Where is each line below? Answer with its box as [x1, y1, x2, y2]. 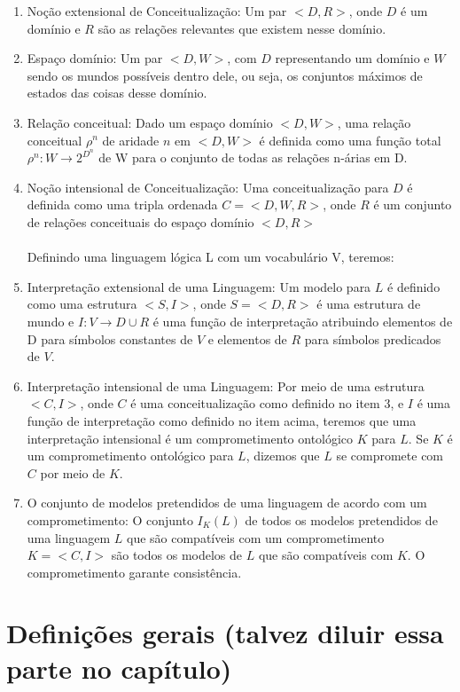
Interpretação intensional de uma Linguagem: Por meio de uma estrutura [27, 376, 425, 395]
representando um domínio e [275, 49, 430, 67]
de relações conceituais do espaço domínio [27, 213, 254, 231]
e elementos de [207, 329, 287, 348]
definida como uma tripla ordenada [27, 195, 218, 214]
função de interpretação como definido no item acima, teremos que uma [27, 411, 417, 429]
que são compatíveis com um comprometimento [127, 528, 385, 547]
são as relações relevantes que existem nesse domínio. [97, 19, 386, 37]
